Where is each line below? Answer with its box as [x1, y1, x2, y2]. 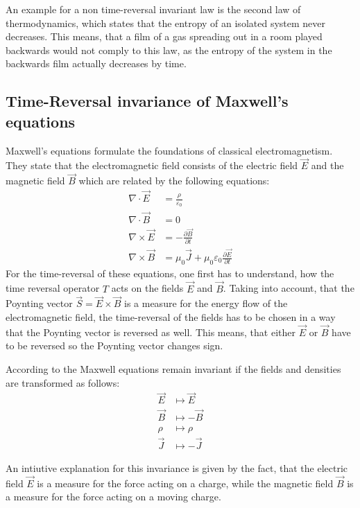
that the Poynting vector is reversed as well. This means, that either [6, 324, 295, 339]
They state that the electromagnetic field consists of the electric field [6, 158, 298, 173]
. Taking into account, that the [223, 281, 354, 295]
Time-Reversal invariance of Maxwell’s [6, 90, 289, 112]
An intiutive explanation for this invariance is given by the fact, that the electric [6, 461, 348, 475]
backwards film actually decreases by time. [6, 56, 187, 71]
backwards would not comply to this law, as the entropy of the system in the [6, 42, 332, 57]
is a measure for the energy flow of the [124, 296, 288, 310]
